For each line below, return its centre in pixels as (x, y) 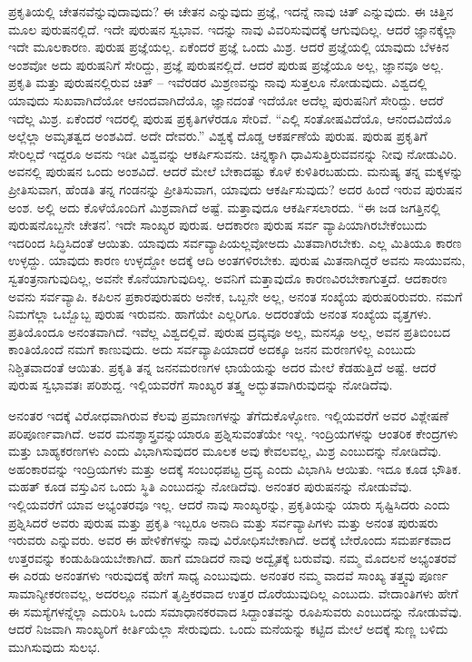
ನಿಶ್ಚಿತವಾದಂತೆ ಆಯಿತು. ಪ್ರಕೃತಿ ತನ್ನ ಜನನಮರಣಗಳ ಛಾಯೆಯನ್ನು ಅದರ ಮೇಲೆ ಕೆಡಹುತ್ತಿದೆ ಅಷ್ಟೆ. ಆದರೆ (222, 366)
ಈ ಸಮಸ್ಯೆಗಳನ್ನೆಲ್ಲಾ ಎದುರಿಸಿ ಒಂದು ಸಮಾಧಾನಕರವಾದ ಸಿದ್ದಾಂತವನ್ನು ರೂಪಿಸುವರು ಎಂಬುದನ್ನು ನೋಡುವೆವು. (235, 611)
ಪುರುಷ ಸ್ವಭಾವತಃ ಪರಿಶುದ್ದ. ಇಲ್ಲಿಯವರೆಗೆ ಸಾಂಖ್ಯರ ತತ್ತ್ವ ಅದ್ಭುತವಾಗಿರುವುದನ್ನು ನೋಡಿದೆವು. (201, 385)
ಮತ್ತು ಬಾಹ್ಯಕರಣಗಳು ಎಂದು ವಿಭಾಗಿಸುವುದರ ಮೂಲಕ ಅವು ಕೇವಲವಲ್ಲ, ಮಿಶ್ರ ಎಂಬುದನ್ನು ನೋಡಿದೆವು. (225, 451)
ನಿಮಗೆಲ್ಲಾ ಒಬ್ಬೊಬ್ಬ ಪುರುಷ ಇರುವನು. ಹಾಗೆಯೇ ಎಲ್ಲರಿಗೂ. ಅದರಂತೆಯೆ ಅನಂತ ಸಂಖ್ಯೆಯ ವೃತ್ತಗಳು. (220, 314)
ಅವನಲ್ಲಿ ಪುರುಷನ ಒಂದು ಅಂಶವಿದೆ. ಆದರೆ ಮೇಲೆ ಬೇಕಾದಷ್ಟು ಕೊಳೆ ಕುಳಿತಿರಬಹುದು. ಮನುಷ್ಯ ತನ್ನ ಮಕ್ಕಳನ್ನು (236, 171)
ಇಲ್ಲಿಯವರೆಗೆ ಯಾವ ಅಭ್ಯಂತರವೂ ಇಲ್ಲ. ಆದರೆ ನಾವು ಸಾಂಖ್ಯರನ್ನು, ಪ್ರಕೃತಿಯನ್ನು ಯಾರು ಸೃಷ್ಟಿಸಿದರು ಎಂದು (229, 504)
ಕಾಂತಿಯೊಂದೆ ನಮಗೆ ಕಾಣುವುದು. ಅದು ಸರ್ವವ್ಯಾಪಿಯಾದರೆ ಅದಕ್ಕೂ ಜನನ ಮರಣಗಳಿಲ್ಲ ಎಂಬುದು (212, 349)
